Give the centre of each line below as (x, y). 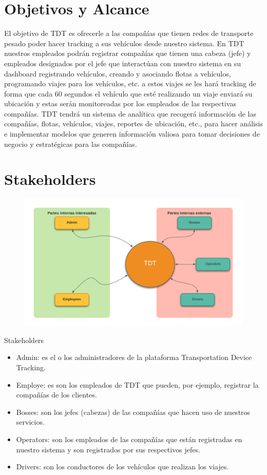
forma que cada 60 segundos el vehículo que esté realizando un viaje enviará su (128, 93)
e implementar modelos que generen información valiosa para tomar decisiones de (132, 134)
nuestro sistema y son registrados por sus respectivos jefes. (108, 449)
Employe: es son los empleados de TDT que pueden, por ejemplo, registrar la (137, 384)
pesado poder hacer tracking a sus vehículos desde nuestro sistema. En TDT (124, 43)
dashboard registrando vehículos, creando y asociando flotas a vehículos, (118, 73)
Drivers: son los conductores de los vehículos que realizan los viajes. (122, 467)
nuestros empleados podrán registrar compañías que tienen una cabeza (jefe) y (128, 53)
